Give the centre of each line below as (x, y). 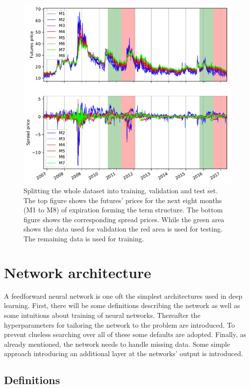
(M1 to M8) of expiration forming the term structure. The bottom (123, 210)
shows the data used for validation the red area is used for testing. (123, 229)
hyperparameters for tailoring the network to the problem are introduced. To (120, 324)
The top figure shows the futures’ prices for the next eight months (123, 200)
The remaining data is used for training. (84, 238)
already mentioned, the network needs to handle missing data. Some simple (117, 344)
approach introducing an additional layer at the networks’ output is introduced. (124, 353)
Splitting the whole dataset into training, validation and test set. (121, 191)
